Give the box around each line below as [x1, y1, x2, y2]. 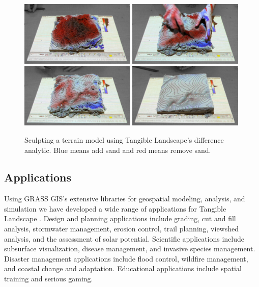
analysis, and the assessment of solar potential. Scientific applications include [4, 233, 244, 244]
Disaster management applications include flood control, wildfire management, [4, 253, 248, 264]
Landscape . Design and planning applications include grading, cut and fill [4, 213, 236, 224]
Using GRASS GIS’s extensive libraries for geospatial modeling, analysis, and [4, 193, 245, 204]
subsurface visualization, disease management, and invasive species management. [4, 243, 255, 254]
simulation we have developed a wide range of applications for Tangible [4, 203, 226, 214]
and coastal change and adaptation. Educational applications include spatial [4, 263, 242, 274]
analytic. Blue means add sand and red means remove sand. [24, 144, 211, 155]
